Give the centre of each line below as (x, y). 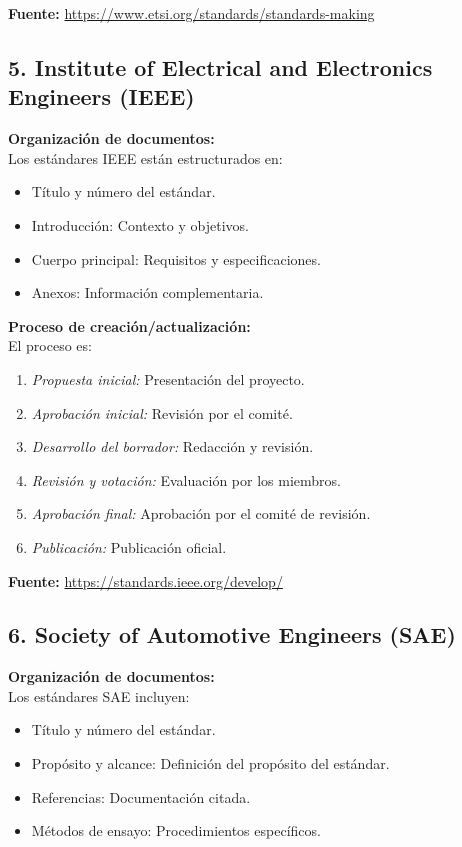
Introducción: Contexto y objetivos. (140, 224)
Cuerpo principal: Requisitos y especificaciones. (176, 258)
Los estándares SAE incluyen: (99, 695)
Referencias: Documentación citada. (141, 796)
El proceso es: (50, 345)
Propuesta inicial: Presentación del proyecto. (168, 378)
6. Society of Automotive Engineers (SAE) (232, 634)
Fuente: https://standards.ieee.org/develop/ (145, 580)
